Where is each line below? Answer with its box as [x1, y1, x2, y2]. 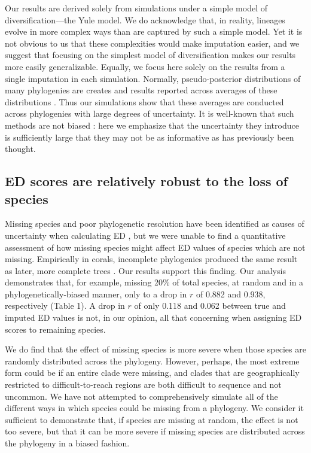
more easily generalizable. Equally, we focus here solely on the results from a [5, 60, 285, 72]
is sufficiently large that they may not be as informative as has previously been [5, 130, 294, 143]
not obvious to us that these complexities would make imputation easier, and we [5, 37, 300, 49]
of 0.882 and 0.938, [196, 287, 266, 300]
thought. [5, 142, 36, 155]
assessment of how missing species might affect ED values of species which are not [5, 241, 306, 253]
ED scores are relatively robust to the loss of [5, 172, 288, 190]
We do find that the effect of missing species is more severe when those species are [5, 343, 306, 355]
